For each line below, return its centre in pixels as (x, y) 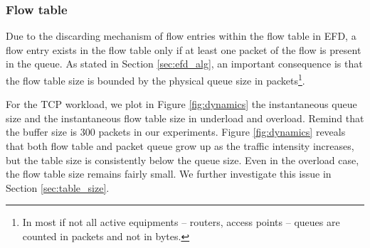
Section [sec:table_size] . (58, 187)
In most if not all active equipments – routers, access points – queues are (181, 222)
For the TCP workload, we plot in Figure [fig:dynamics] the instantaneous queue (181, 104)
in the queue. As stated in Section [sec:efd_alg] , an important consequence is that (184, 64)
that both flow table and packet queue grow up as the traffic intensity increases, (180, 146)
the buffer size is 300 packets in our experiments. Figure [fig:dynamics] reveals (176, 132)
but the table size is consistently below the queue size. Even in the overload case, (183, 160)
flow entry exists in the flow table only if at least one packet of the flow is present (184, 49)
